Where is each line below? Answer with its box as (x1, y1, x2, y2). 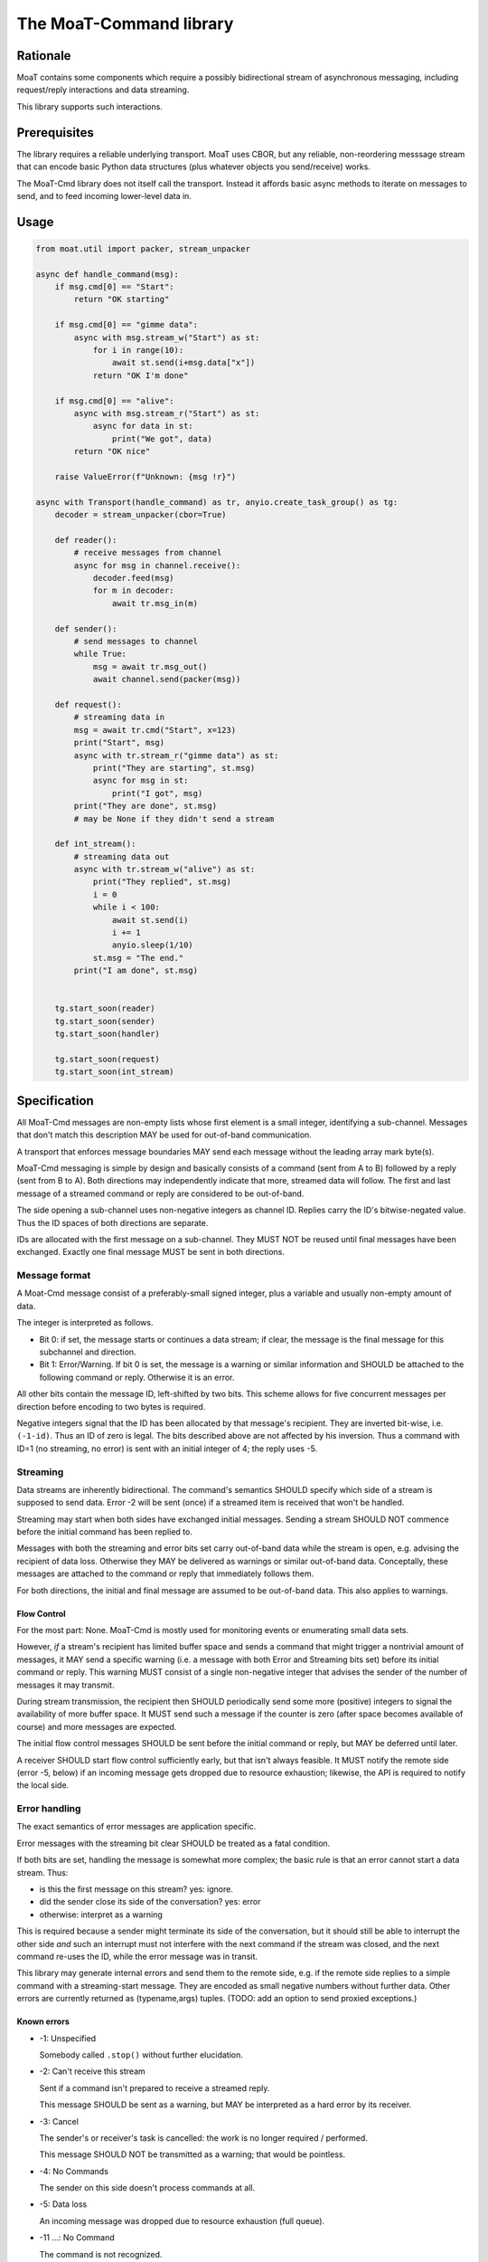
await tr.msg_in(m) (111, 598, 199, 608)
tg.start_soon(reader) (54, 1003, 155, 1013)
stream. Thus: (16, 1867, 69, 1877)
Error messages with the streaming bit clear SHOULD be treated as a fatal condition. (16, 1838, 331, 1849)
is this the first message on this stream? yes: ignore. (39, 1884, 234, 1895)
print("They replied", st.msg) (92, 877, 232, 887)
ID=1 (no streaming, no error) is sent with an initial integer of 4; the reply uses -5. (16, 1443, 318, 1454)
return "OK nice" (73, 446, 151, 457)
